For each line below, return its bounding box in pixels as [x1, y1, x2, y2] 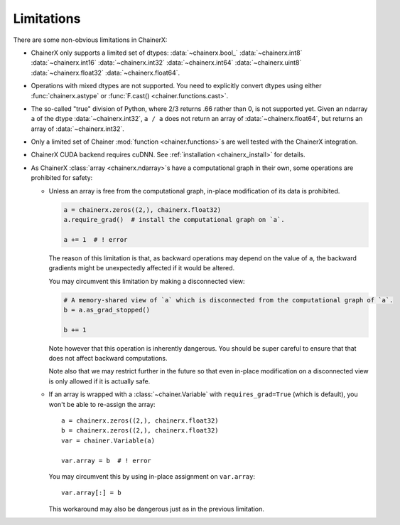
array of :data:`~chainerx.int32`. [31, 124, 124, 133]
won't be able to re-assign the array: [48, 400, 156, 408]
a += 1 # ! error [63, 235, 128, 243]
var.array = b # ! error [61, 456, 152, 465]
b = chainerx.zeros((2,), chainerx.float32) [61, 427, 220, 435]
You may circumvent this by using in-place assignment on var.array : [48, 472, 256, 480]
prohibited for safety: [31, 174, 93, 182]
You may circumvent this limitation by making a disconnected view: [48, 277, 245, 285]
